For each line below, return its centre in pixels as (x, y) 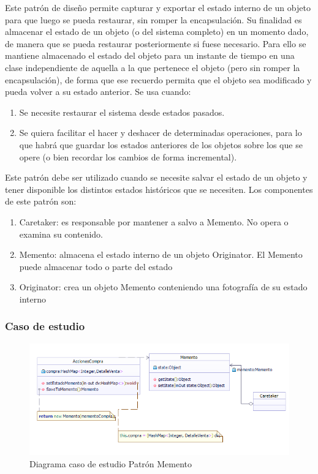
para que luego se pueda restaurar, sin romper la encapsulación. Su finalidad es (153, 19)
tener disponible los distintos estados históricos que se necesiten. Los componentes (159, 189)
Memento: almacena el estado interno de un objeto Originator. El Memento (161, 254)
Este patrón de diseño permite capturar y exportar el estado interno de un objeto (158, 7)
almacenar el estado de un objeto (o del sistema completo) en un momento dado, (157, 32)
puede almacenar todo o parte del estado (96, 266)
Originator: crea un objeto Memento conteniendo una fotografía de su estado (163, 287)
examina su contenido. (61, 234)
